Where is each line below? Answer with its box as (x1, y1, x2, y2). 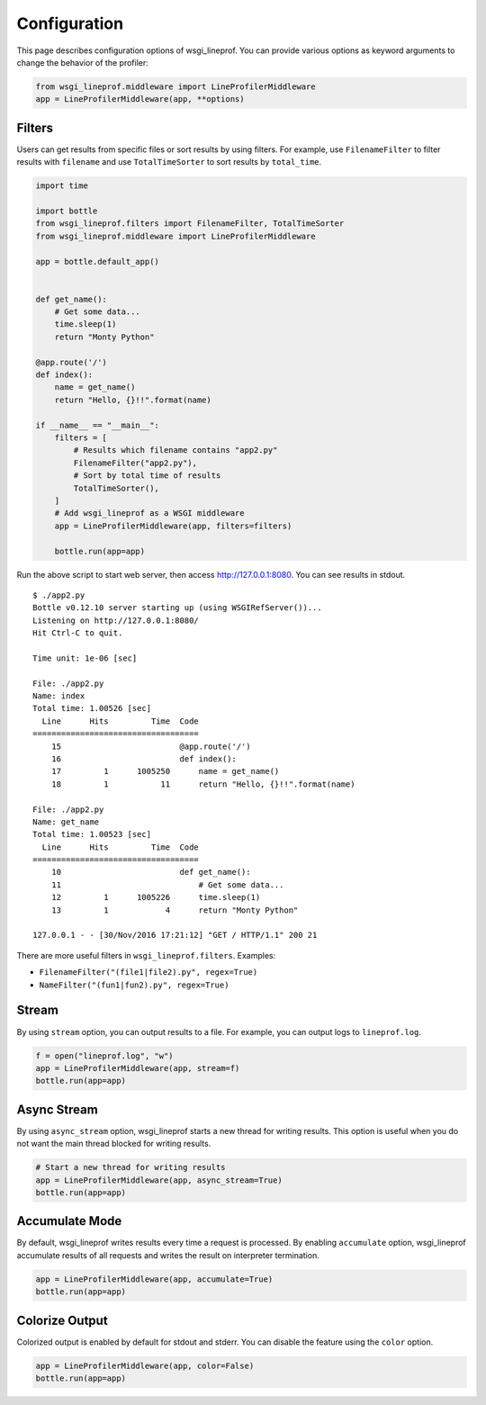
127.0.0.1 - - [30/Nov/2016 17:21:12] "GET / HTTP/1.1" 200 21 (32, 930, 318, 941)
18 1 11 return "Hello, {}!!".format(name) (50, 779, 355, 789)
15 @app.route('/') (50, 741, 251, 752)
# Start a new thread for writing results (35, 1162, 226, 1173)
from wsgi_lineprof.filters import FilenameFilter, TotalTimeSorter (35, 219, 345, 229)
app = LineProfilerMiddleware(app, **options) (35, 95, 245, 104)
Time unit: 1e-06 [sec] (32, 653, 138, 663)
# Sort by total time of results (73, 471, 221, 481)
